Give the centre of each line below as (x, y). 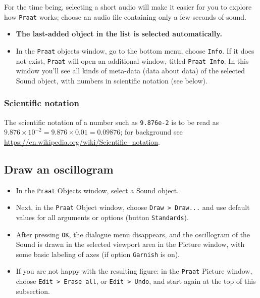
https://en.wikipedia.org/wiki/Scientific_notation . (82, 141)
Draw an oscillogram (59, 169)
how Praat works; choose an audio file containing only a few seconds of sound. (125, 16)
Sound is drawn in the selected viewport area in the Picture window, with (130, 244)
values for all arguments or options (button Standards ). (102, 217)
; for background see (151, 132)
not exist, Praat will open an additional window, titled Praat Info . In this (132, 60)
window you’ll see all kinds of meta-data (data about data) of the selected (131, 71)
